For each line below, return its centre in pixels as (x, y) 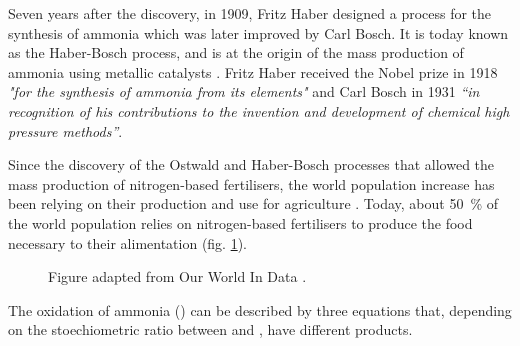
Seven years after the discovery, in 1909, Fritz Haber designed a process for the (250, 13)
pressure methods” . (65, 130)
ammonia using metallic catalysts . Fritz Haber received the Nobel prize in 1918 (253, 71)
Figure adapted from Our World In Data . (177, 276)
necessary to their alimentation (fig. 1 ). (128, 242)
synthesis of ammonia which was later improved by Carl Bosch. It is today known (258, 32)
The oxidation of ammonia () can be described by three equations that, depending (260, 309)
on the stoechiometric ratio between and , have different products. (210, 329)
